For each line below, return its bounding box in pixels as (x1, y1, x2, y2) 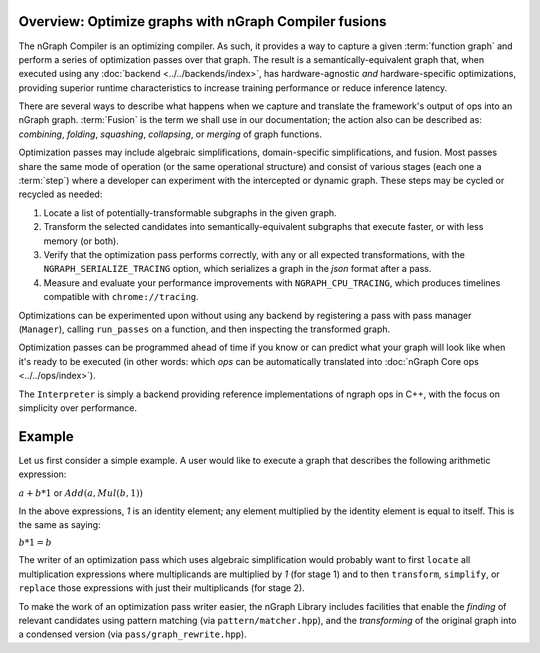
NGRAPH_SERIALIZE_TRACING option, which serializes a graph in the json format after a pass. (43, 263, 432, 275)
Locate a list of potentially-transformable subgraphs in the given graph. (43, 206, 337, 219)
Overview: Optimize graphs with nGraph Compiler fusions (18, 13, 387, 30)
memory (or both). (43, 235, 119, 247)
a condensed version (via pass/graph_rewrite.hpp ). (18, 628, 247, 640)
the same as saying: (18, 519, 101, 531)
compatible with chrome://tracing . (43, 291, 199, 303)
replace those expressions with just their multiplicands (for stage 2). (18, 582, 305, 594)
